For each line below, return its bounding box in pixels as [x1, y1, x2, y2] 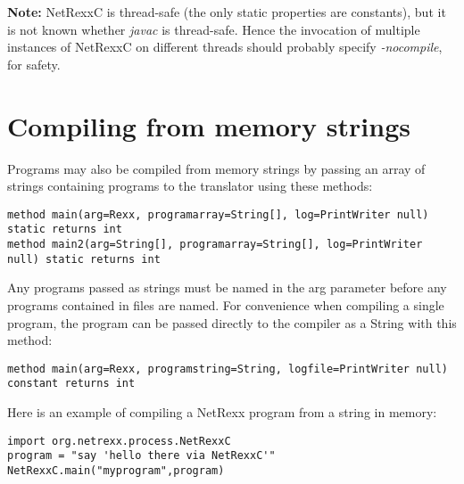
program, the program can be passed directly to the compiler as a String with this [7, 313, 457, 332]
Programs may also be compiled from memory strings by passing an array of [7, 159, 426, 177]
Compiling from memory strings [7, 107, 410, 144]
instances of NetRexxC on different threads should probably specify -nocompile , [7, 37, 443, 56]
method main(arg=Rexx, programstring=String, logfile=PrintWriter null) [7, 362, 448, 375]
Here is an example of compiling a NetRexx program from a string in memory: [7, 403, 437, 421]
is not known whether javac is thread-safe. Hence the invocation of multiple [7, 20, 420, 38]
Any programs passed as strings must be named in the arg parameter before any [7, 278, 447, 297]
